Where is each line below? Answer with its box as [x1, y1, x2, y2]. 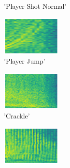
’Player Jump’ [4, 56, 45, 66]
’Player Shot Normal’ [4, 1, 67, 11]
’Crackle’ [4, 111, 30, 121]
